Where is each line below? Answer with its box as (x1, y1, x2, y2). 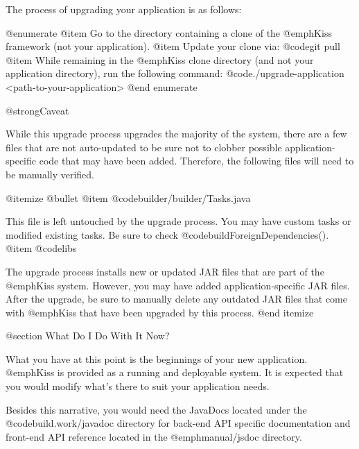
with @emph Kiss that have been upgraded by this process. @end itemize (6, 305, 314, 319)
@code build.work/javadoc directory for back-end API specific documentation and (6, 416, 351, 430)
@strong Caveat (6, 103, 69, 117)
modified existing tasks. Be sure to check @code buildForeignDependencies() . (6, 227, 329, 242)
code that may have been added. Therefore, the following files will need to (39, 153, 354, 168)
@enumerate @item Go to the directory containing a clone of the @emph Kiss (6, 25, 332, 40)
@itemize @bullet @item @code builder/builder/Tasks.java (6, 190, 251, 205)
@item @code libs (6, 241, 77, 255)
